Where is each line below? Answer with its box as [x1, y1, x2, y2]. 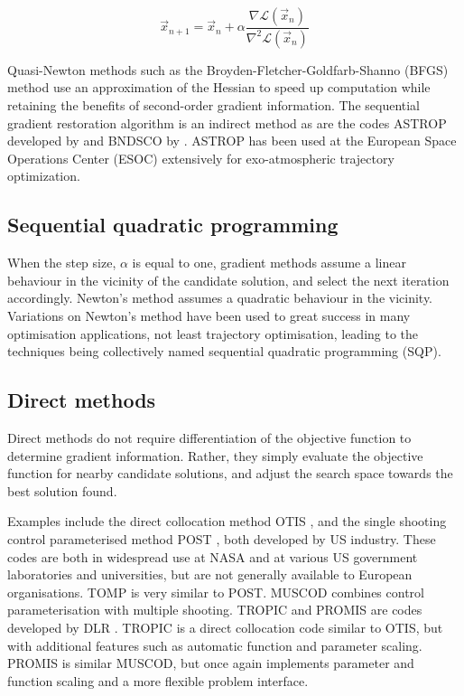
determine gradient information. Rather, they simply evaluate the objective [7, 446, 423, 465]
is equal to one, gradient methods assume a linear [132, 253, 406, 272]
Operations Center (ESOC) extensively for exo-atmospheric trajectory [7, 148, 394, 167]
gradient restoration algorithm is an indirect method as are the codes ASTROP [7, 113, 447, 132]
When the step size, [7, 253, 116, 272]
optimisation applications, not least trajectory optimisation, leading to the [7, 324, 419, 343]
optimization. [7, 166, 80, 185]
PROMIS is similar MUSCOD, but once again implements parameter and [7, 654, 414, 672]
